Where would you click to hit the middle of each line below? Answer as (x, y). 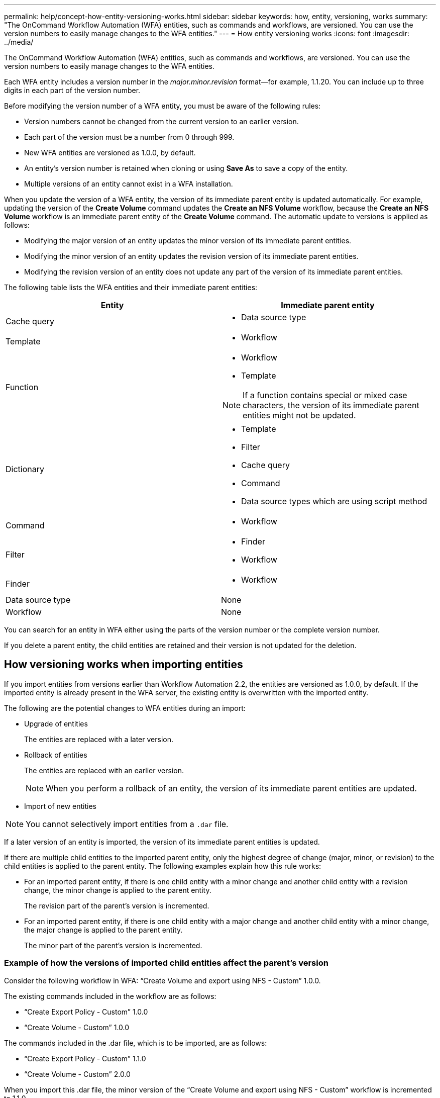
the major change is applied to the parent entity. (103, 930)
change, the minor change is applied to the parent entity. (118, 890)
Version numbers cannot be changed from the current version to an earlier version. (161, 121)
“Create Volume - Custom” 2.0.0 (77, 1074)
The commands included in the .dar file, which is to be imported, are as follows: (136, 1043)
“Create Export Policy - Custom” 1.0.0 (86, 1012)
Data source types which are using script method (334, 501)
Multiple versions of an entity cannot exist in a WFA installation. (129, 184)
